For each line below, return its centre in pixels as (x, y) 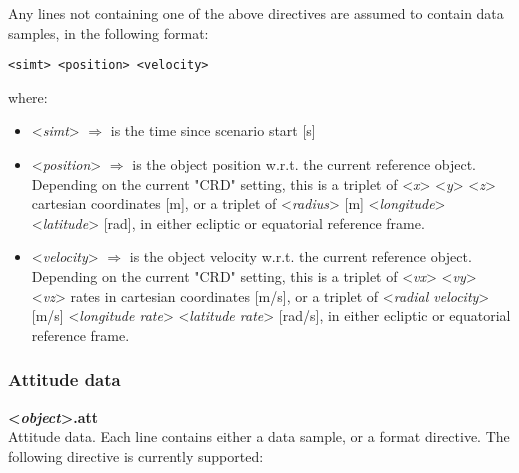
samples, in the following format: (108, 32)
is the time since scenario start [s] (213, 130)
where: (28, 96)
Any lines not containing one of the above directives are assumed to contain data (256, 13)
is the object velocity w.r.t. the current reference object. (300, 256)
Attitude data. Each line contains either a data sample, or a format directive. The (259, 436)
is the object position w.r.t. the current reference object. (304, 164)
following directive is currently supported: (136, 455)
